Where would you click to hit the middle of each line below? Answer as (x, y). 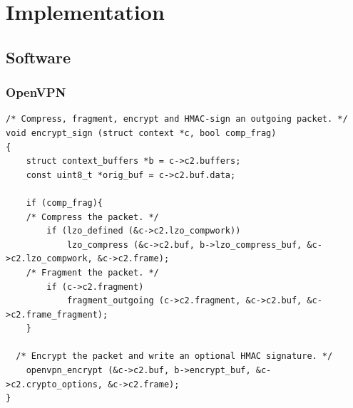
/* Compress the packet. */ (92, 217)
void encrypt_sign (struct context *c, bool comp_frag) (141, 133)
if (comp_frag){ (65, 203)
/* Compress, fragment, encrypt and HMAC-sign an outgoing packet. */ (177, 119)
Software (39, 57)
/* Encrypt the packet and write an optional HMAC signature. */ (174, 356)
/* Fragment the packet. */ (92, 272)
